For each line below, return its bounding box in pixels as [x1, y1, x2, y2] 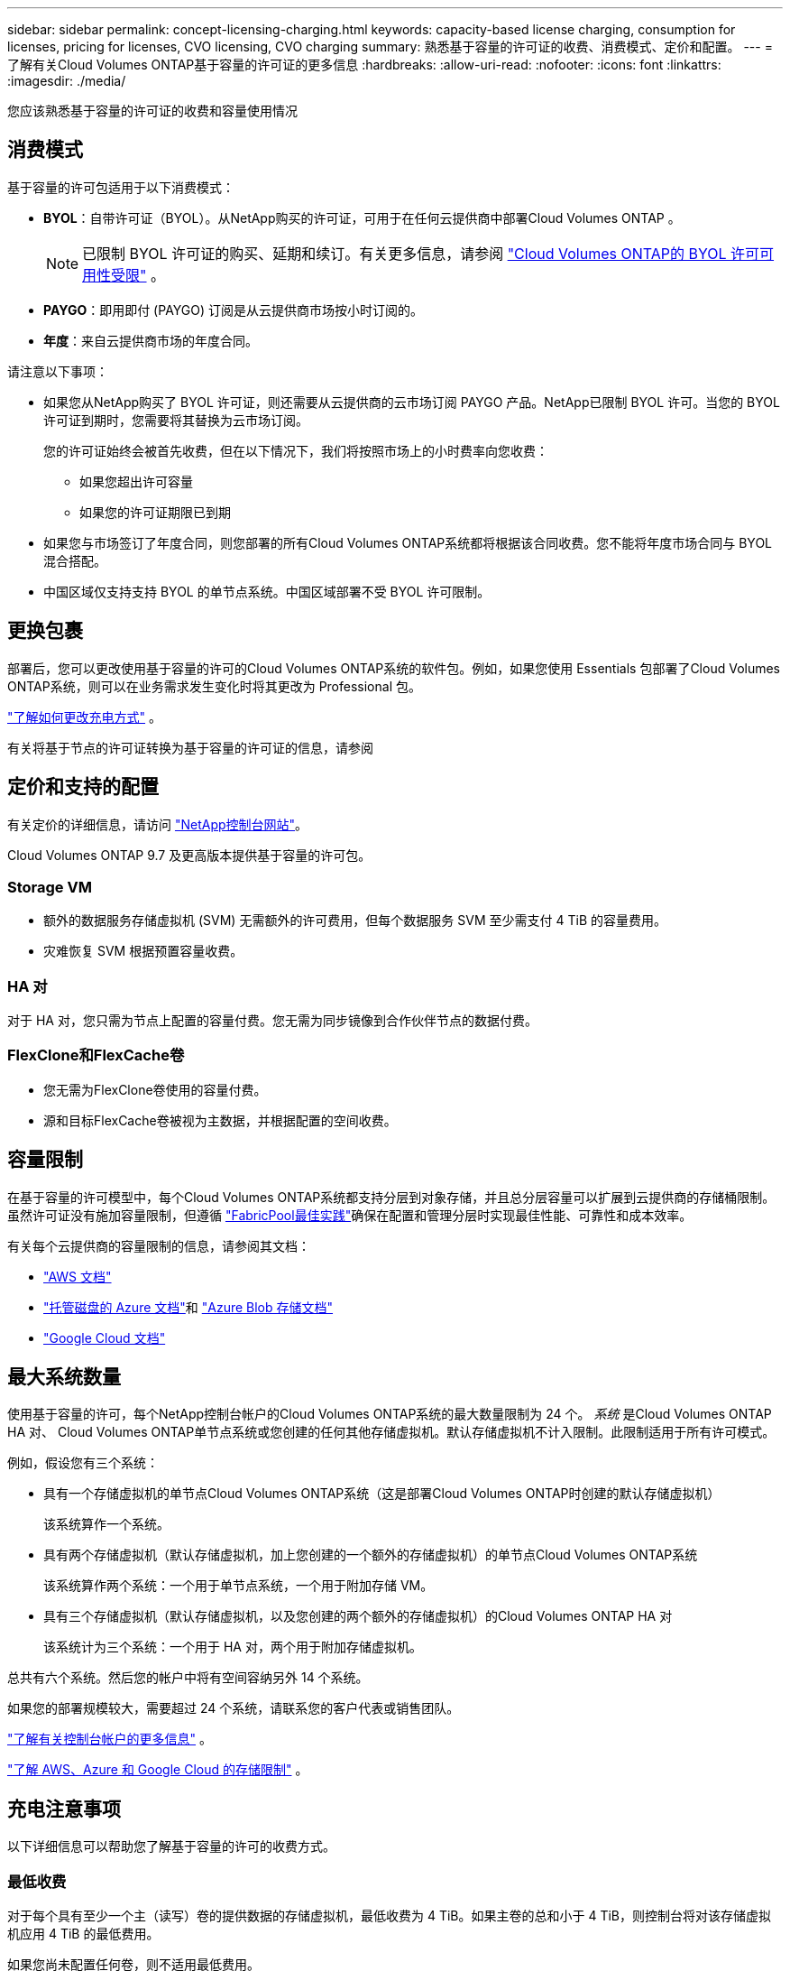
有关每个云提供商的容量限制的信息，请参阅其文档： [7, 1237, 310, 1254]
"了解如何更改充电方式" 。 [7, 708, 161, 725]
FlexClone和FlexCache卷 [7, 1046, 185, 1065]
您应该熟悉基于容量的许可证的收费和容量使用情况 [7, 103, 298, 118]
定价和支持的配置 [7, 775, 159, 799]
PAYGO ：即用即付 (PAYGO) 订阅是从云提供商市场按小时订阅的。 [43, 301, 423, 318]
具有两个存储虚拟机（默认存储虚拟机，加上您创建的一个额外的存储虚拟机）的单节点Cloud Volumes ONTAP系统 [43, 1547, 698, 1563]
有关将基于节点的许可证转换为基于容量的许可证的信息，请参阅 [7, 739, 373, 755]
